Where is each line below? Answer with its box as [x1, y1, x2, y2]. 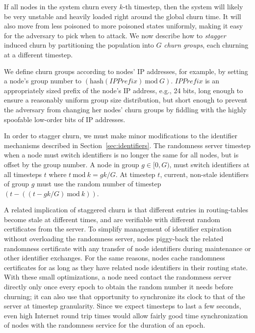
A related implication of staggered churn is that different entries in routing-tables [4, 205, 248, 215]
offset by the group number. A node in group [4, 159, 139, 169]
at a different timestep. [4, 49, 73, 59]
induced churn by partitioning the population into [4, 40, 154, 50]
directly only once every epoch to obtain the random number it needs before [4, 282, 233, 292]
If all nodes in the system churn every [4, 1, 117, 11]
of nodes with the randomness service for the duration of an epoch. [4, 320, 205, 330]
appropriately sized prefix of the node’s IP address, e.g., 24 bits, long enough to [4, 85, 243, 95]
